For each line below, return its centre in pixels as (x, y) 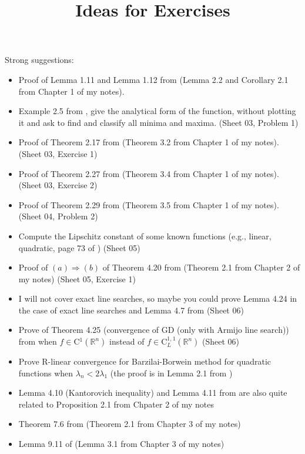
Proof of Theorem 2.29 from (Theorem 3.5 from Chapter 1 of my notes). (149, 204)
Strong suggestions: (39, 60)
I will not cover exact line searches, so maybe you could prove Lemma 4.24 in (158, 298)
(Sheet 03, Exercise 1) (58, 153)
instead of (127, 341)
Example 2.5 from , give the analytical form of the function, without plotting (157, 111)
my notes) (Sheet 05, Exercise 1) (77, 278)
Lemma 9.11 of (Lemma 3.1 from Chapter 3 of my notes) (121, 444)
